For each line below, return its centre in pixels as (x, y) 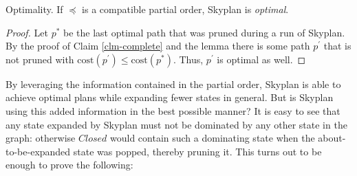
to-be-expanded (38, 151)
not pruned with (40, 59)
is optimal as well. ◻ (261, 59)
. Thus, (188, 59)
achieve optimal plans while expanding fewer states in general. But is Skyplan (170, 97)
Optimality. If (34, 9)
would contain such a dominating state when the (213, 138)
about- (332, 138)
